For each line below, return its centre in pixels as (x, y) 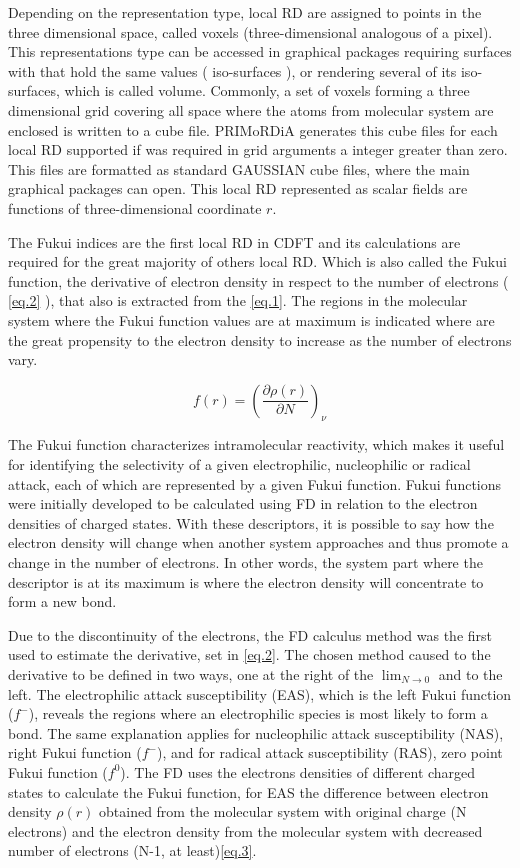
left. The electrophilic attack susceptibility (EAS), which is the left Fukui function (260, 693)
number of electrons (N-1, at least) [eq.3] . (132, 850)
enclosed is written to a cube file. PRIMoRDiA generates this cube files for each (253, 129)
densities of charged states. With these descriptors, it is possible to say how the (251, 522)
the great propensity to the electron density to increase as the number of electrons (260, 339)
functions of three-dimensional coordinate (135, 207)
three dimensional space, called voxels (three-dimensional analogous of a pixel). (250, 31)
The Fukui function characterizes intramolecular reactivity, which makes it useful (256, 444)
